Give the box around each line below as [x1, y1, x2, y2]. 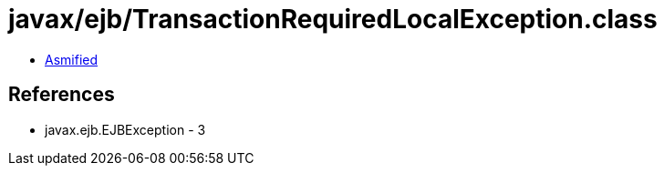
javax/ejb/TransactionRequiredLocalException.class [8, 4, 658, 35]
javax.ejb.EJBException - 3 [45, 121, 206, 137]
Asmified [45, 51, 99, 67]
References [8, 83, 115, 107]
